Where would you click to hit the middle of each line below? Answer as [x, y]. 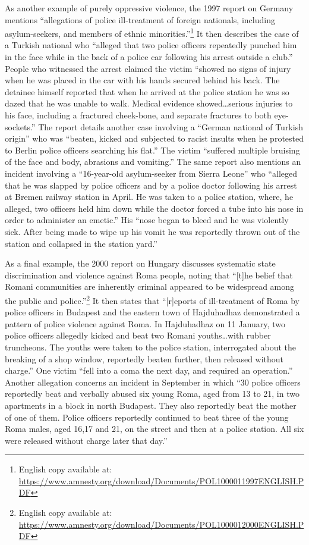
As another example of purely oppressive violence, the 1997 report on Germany [149, 8]
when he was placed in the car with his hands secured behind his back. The [142, 80]
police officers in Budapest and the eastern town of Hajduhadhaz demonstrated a [152, 312]
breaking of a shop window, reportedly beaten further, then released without [144, 358]
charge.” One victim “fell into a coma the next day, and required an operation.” [149, 370]
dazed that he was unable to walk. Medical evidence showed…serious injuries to [149, 103]
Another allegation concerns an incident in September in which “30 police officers [153, 382]
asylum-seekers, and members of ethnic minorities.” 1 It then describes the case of [152, 32]
